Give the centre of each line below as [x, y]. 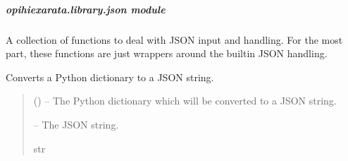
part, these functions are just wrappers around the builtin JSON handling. [167, 53]
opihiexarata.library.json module [86, 9]
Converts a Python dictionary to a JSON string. [110, 77]
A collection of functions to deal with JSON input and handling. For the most [174, 39]
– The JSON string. [76, 124]
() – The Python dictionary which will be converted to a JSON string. [185, 101]
